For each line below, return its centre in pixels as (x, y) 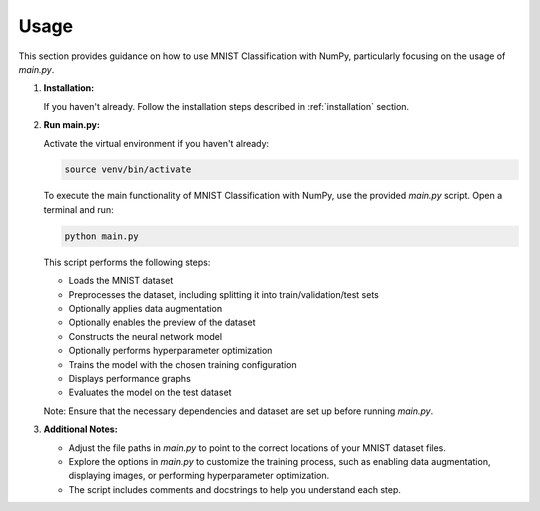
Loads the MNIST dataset (121, 281)
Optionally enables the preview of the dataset (162, 322)
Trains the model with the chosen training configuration (182, 364)
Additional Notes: (81, 429)
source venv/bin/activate (128, 169)
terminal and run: (78, 209)
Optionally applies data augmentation (145, 308)
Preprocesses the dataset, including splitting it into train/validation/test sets (223, 294)
